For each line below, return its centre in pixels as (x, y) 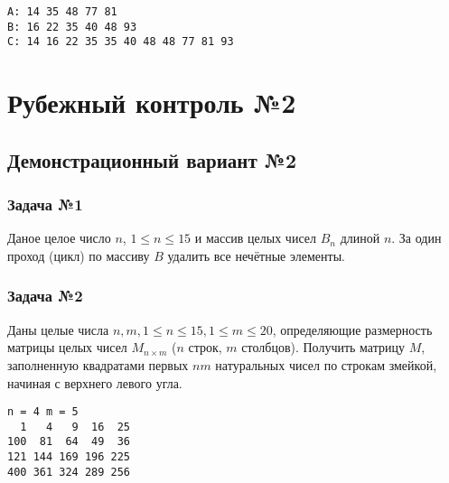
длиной (360, 238)
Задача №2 (45, 296)
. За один (416, 238)
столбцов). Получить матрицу (323, 347)
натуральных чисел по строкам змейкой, (326, 364)
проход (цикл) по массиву (79, 255)
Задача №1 (45, 204)
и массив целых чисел (255, 238)
